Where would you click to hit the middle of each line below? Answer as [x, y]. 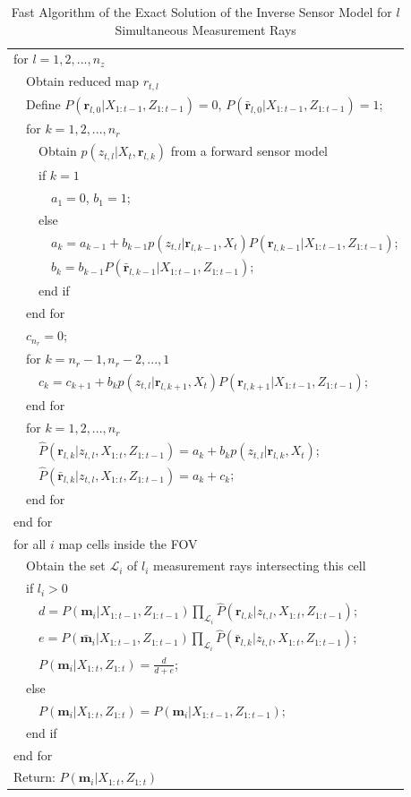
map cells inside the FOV [128, 543]
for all [30, 543]
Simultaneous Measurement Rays [205, 29]
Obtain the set [65, 566]
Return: [34, 777]
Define [43, 103]
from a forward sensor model [249, 151]
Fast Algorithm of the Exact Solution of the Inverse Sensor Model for [201, 12]
